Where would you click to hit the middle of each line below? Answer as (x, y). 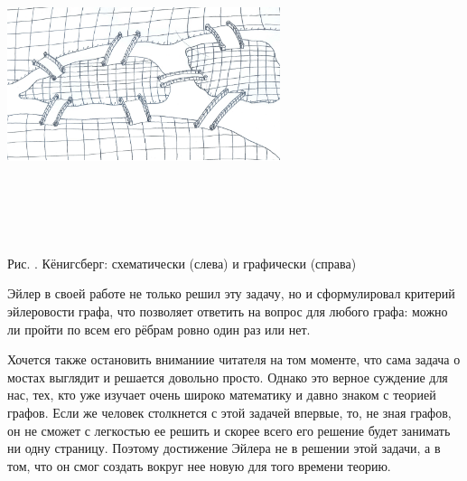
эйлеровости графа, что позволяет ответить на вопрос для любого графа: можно (228, 311)
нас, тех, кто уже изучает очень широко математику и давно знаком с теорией (222, 395)
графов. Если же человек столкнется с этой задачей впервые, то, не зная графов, (229, 412)
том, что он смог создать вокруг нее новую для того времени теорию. (199, 465)
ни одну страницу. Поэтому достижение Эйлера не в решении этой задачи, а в (224, 448)
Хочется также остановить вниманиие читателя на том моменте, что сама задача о (234, 359)
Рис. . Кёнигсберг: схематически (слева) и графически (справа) (182, 263)
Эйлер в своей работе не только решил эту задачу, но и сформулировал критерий (231, 293)
